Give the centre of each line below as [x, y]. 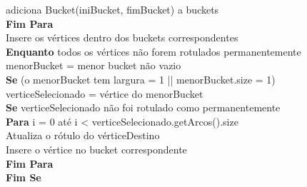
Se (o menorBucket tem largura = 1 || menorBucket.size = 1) [141, 79]
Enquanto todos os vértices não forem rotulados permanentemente [153, 51]
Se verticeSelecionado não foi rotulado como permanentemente [143, 107]
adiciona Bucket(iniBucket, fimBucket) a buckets [112, 9]
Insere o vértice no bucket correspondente [96, 149]
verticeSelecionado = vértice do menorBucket [105, 93]
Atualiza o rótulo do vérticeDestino [83, 135]
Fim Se [24, 177]
